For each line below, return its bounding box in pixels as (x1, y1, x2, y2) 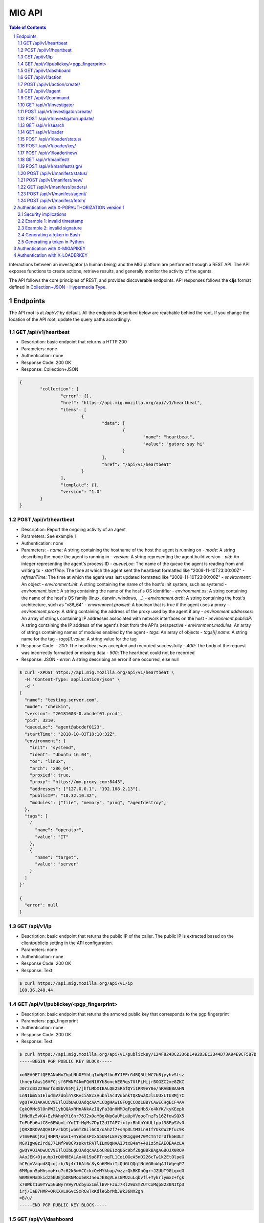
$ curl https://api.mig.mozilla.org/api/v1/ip (19, 980, 133, 986)
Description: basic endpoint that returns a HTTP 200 (21, 339, 127, 345)
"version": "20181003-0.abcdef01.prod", (24, 711, 123, 716)
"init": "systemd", (29, 745, 77, 750)
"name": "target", (35, 854, 79, 860)
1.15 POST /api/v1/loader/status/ (18, 136, 82, 142)
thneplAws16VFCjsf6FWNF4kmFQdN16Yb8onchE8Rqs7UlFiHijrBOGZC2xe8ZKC (19, 1079, 185, 1085)
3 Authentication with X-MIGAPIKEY (13, 246, 86, 251)
